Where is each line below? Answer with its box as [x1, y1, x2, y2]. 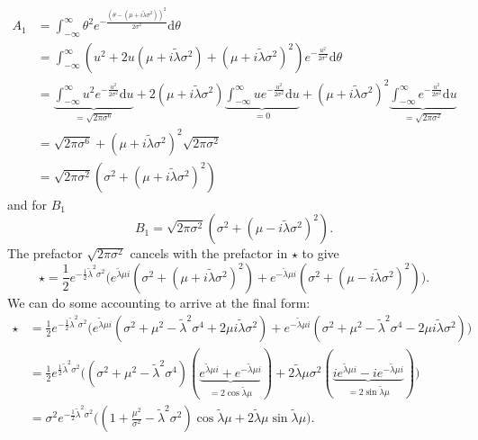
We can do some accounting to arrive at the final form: [7, 292, 311, 311]
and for [7, 194, 48, 213]
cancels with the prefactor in [130, 244, 288, 263]
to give [302, 244, 339, 263]
